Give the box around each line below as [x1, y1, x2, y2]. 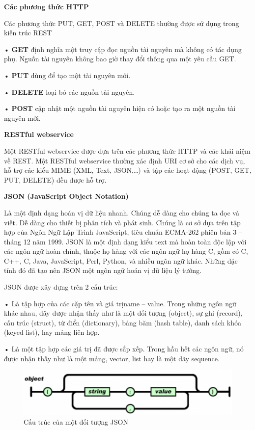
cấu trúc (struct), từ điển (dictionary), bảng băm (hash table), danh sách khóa [4, 317, 242, 327]
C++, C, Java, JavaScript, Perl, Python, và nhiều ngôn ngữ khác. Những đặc [4, 255, 238, 266]
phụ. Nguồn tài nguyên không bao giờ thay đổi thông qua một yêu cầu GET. [4, 54, 236, 64]
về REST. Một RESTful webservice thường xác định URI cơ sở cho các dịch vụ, [4, 155, 245, 165]
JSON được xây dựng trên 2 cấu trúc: [4, 282, 118, 292]
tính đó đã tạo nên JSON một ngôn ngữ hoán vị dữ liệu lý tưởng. [4, 265, 201, 275]
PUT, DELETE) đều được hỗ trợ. [4, 174, 107, 185]
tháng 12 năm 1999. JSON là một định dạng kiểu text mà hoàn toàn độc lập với [4, 236, 247, 246]
